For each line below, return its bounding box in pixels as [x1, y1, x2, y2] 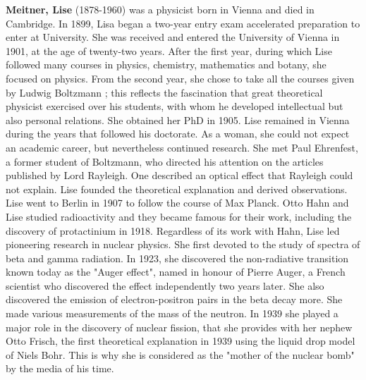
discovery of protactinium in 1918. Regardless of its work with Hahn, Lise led [6, 223, 340, 238]
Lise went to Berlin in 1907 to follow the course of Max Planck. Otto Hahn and [6, 195, 349, 210]
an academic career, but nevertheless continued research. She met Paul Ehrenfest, [6, 140, 358, 154]
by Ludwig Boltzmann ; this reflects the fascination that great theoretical [6, 85, 323, 99]
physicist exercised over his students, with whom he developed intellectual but [6, 99, 343, 114]
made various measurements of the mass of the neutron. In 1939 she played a [6, 306, 338, 321]
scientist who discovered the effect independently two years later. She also [6, 278, 324, 293]
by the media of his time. [6, 361, 114, 376]
